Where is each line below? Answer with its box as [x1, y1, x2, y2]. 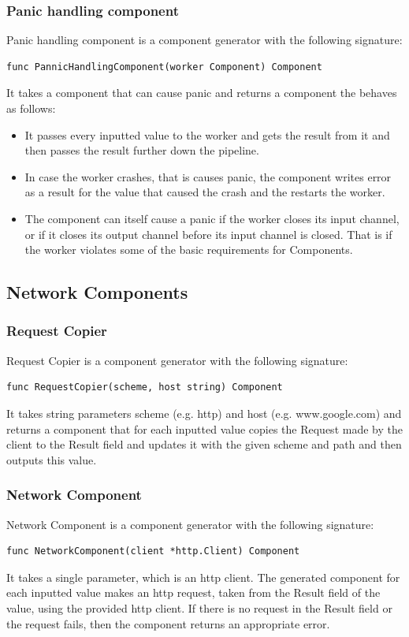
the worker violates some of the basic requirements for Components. [24, 241, 353, 258]
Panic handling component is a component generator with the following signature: [6, 32, 403, 48]
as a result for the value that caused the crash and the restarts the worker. [24, 184, 385, 200]
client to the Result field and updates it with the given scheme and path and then [6, 436, 402, 453]
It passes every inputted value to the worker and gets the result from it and [24, 126, 390, 143]
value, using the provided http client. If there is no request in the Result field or [6, 599, 392, 616]
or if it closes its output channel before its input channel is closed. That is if [24, 225, 392, 242]
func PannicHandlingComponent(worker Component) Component [6, 61, 322, 73]
